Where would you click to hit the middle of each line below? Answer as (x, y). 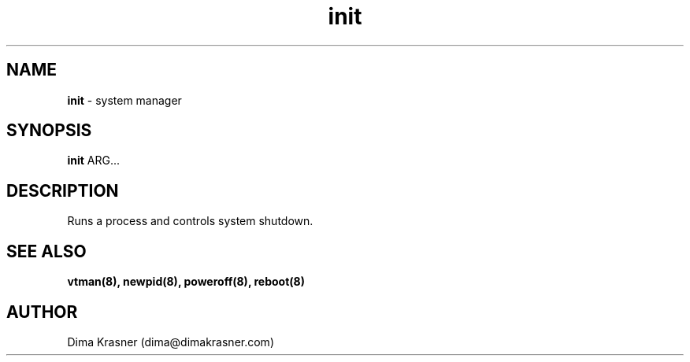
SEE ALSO (46, 251)
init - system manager (124, 100)
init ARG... (93, 161)
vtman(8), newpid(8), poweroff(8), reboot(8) (186, 282)
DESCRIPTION (63, 190)
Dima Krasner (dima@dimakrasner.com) (171, 342)
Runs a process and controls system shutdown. (190, 221)
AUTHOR (42, 312)
